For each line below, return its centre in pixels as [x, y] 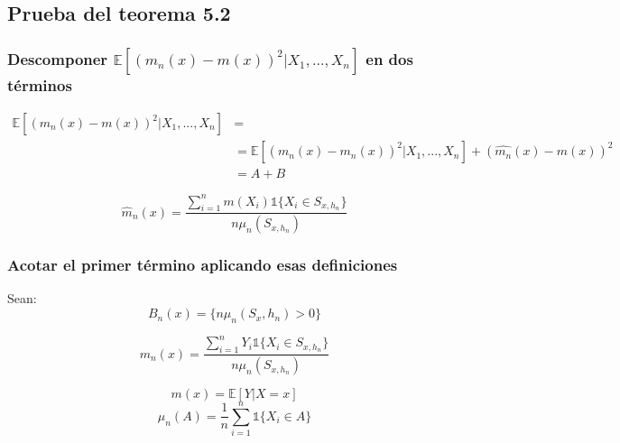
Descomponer [58, 58]
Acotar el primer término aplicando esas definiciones [203, 265]
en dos [389, 58]
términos [40, 84]
